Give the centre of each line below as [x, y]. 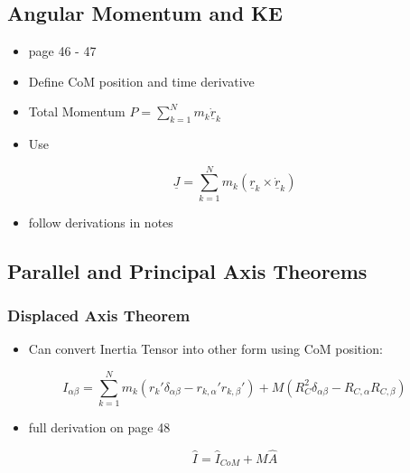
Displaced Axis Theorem [99, 315]
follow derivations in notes [101, 222]
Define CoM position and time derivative [141, 81]
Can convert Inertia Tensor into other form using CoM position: [205, 349]
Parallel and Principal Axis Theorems [187, 270]
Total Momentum [77, 111]
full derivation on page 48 [99, 427]
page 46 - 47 [62, 51]
